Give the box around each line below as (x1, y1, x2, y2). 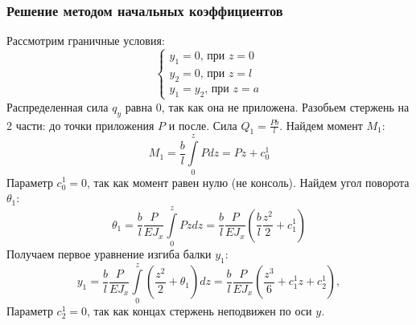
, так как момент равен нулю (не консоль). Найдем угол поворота (86, 173, 410, 190)
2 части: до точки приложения (6, 116, 154, 133)
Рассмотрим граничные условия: (6, 32, 165, 49)
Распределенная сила (6, 98, 109, 115)
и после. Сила (168, 116, 237, 133)
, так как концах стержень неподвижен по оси (86, 302, 312, 319)
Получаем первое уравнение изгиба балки (6, 245, 212, 262)
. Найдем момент (279, 116, 363, 133)
